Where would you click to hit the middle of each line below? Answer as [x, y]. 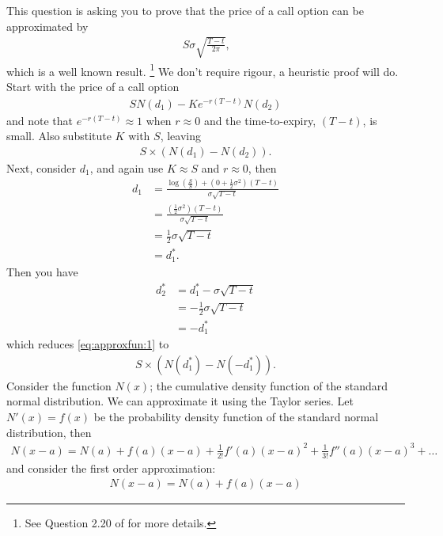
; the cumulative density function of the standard [269, 385]
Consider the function [59, 385]
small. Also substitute [59, 136]
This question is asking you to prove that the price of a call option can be [185, 10]
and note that [40, 120]
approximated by [47, 26]
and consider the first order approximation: [111, 468]
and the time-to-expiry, [260, 120]
